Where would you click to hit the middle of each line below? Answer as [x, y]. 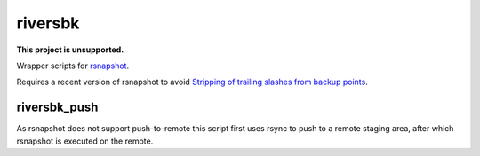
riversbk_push [57, 108]
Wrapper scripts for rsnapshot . [72, 66]
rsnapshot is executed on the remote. [85, 141]
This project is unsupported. [70, 50]
